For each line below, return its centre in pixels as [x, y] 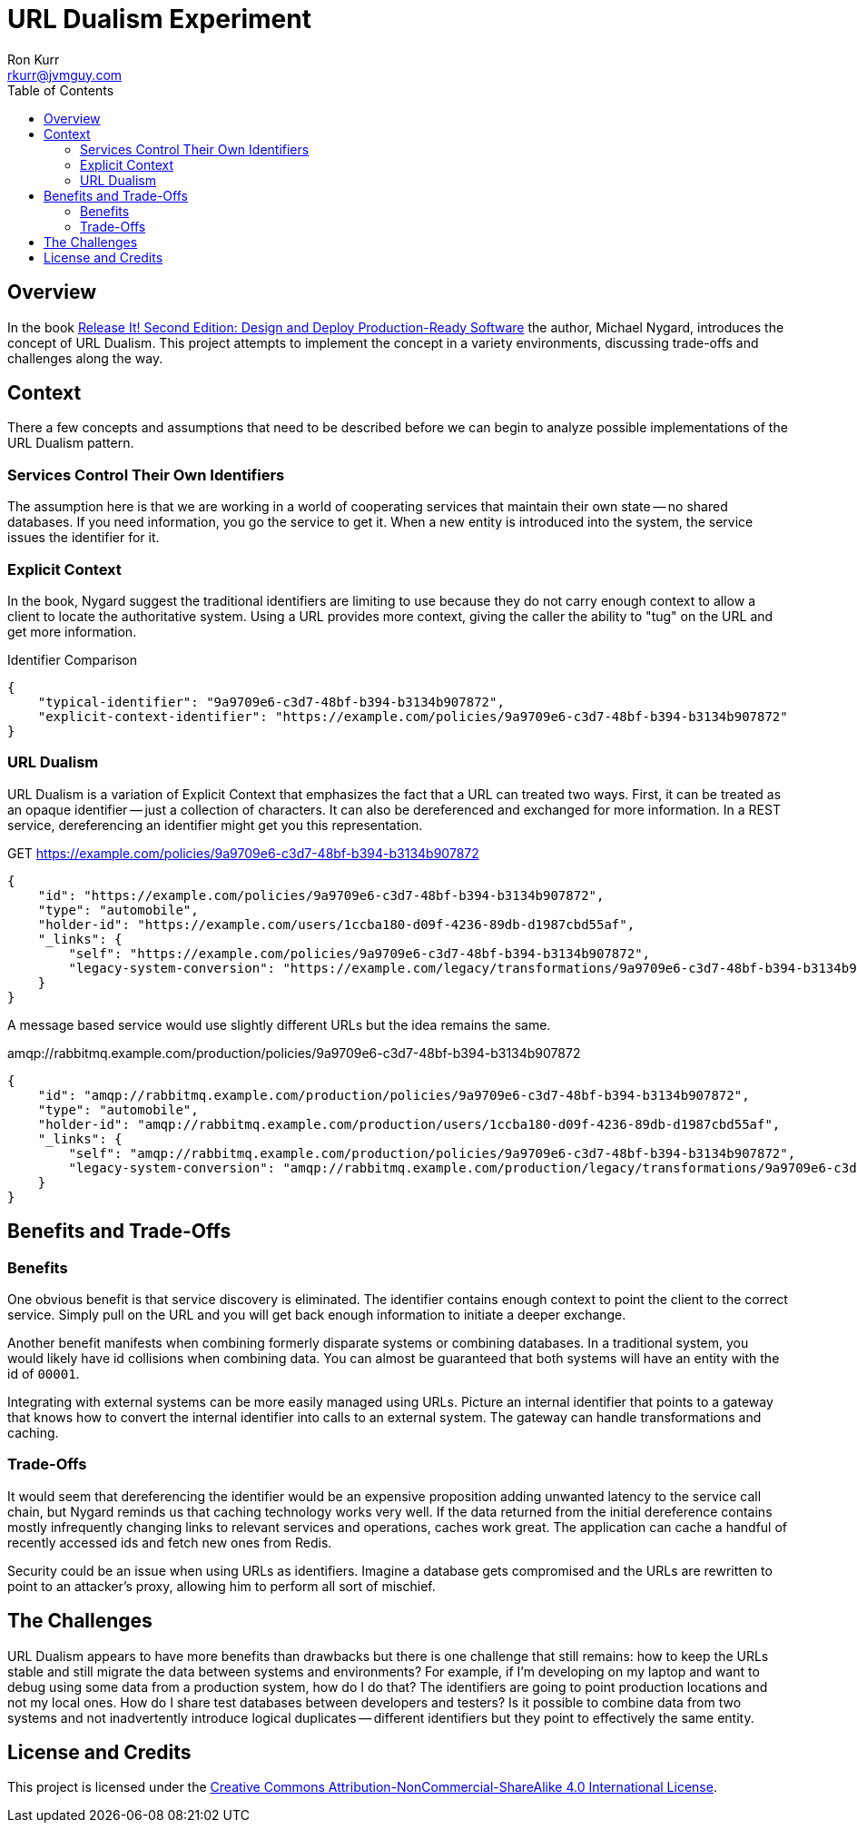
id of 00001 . [44, 1373]
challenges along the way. [85, 358]
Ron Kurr [34, 59]
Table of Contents [61, 90]
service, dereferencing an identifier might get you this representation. [215, 825]
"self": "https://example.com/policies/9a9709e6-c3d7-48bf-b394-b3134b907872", [360, 953]
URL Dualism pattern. [71, 443]
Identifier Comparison [72, 659]
